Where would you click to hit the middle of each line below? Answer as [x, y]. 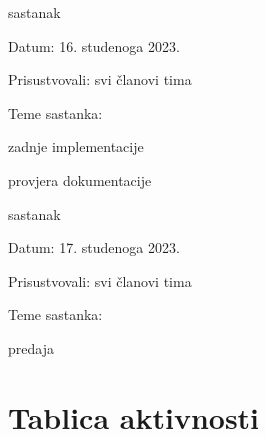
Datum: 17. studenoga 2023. [94, 247]
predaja [31, 347]
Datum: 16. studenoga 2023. [94, 45]
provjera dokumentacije [80, 179]
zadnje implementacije [76, 146]
